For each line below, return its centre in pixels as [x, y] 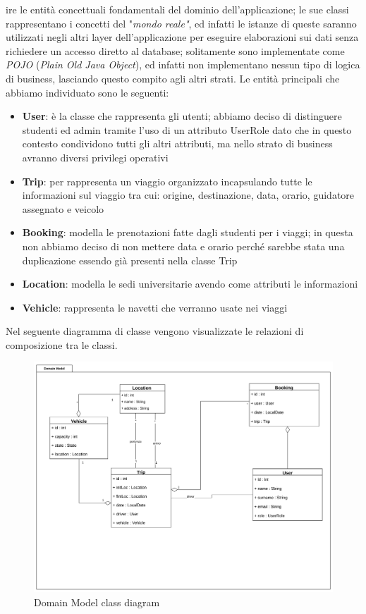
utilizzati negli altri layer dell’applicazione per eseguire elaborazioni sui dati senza [182, 37]
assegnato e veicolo [63, 208]
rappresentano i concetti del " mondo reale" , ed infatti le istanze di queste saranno [181, 23]
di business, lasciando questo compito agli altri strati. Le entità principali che [173, 78]
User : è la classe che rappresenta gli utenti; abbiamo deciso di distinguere [182, 116]
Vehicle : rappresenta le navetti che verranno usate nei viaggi [155, 307]
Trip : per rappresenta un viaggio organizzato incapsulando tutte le [167, 181]
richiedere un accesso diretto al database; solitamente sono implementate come [175, 50]
